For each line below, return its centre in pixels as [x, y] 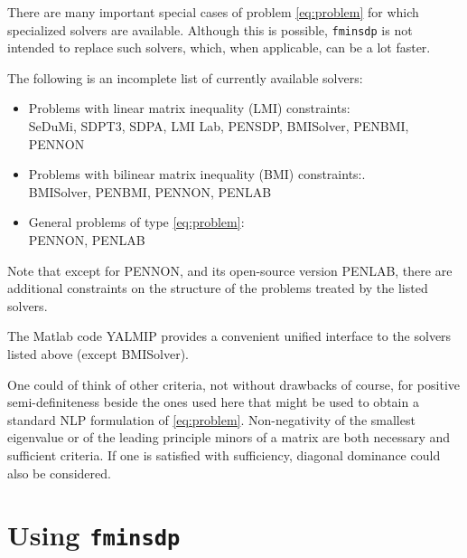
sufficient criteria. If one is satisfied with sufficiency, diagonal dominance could [224, 454]
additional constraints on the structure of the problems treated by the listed [218, 288]
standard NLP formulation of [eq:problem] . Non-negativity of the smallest [211, 419]
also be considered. [59, 473]
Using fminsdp [94, 535]
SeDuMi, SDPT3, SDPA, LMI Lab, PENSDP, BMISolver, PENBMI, [219, 126]
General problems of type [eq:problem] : [136, 222]
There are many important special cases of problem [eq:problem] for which [213, 12]
